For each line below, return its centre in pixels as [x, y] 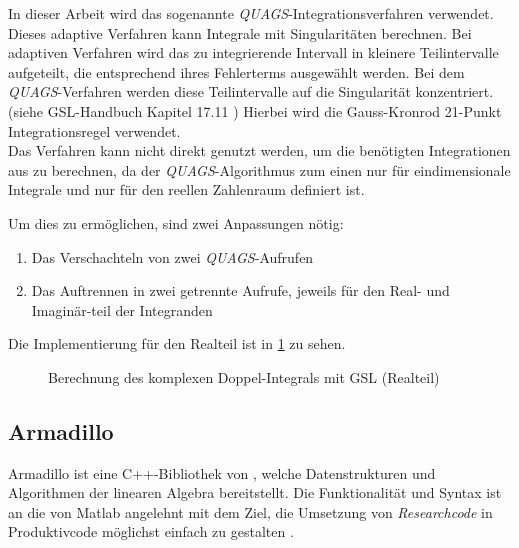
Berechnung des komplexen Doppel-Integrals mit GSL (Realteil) [244, 376]
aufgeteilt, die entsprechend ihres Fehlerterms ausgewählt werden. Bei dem [236, 71]
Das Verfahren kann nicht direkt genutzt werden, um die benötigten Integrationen [259, 150]
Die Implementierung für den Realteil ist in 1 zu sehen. [177, 343]
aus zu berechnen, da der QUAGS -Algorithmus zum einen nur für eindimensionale [259, 169]
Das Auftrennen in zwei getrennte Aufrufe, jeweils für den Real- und [240, 290]
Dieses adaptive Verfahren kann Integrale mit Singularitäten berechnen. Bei [240, 32]
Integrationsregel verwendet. [94, 130]
